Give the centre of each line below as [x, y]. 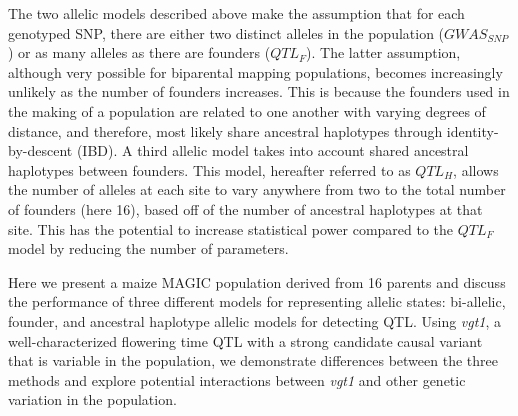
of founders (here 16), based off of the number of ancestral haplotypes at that [245, 208]
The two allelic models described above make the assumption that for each [236, 13]
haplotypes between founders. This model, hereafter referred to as [209, 169]
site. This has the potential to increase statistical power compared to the [231, 228]
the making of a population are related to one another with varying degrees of [247, 110]
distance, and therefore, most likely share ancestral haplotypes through [225, 130]
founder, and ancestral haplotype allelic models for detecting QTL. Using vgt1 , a [255, 320]
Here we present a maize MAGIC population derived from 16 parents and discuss [257, 281]
